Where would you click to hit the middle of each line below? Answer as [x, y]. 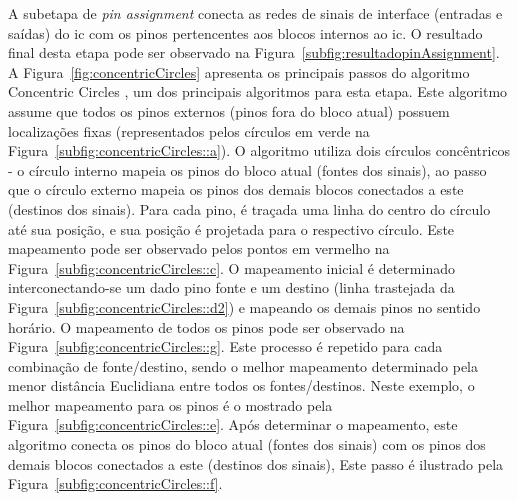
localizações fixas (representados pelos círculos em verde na [189, 130]
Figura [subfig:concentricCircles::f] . [115, 483]
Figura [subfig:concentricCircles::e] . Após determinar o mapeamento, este [233, 424]
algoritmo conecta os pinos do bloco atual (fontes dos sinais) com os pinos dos [247, 444]
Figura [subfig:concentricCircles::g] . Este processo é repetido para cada [225, 346]
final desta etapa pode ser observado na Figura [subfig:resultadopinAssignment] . [254, 52]
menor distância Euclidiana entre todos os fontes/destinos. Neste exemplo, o [241, 385]
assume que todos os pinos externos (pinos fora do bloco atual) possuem [229, 110]
